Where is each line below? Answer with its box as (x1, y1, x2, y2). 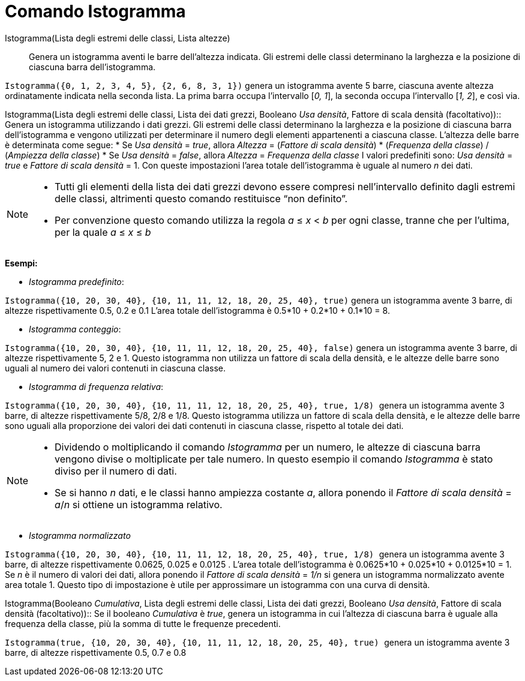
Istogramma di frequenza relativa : (29, 381, 164, 392)
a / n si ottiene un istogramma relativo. (55, 498, 223, 511)
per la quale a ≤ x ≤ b (55, 226, 151, 238)
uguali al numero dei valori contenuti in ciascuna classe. (5, 362, 226, 373)
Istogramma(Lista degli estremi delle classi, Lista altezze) (5, 32, 230, 43)
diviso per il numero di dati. (55, 464, 177, 477)
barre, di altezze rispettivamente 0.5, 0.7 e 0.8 (5, 647, 187, 658)
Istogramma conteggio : (29, 323, 121, 334)
